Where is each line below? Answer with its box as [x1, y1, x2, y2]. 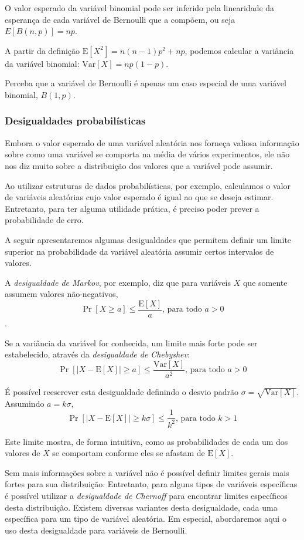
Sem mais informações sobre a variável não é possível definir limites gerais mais [5, 466, 289, 478]
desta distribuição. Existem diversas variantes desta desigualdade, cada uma [5, 501, 278, 513]
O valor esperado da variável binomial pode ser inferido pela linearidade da [5, 2, 275, 14]
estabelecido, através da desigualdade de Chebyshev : [5, 348, 190, 360]
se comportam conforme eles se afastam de [52, 447, 205, 459]
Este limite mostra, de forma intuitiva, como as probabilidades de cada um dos [5, 435, 288, 447]
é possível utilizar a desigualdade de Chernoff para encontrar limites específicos [5, 489, 288, 501]
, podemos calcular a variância [185, 44, 294, 56]
